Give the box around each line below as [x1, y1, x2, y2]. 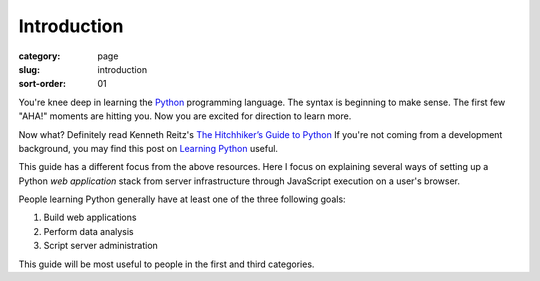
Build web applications [43, 211, 137, 224]
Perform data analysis [43, 225, 134, 237]
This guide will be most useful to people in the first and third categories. [18, 258, 315, 270]
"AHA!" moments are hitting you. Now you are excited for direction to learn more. [18, 110, 352, 122]
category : [18, 50, 61, 62]
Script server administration [43, 240, 159, 252]
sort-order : [18, 78, 67, 90]
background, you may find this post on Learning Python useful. [18, 142, 279, 154]
